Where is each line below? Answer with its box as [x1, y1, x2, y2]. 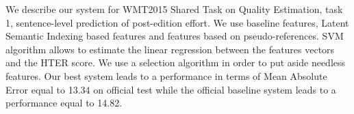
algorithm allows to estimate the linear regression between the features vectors [5, 42, 335, 56]
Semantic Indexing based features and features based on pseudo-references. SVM [5, 29, 344, 43]
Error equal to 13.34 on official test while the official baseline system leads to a [5, 82, 336, 96]
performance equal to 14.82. [5, 96, 123, 110]
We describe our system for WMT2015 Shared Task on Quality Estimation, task [5, 2, 343, 16]
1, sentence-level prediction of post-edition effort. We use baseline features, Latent [5, 15, 349, 29]
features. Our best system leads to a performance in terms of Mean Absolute [5, 68, 327, 83]
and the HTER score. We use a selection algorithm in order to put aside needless [5, 55, 346, 70]
